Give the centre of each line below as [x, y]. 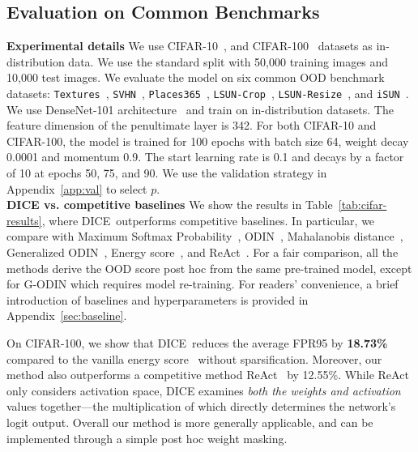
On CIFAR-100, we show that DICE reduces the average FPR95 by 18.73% [197, 342]
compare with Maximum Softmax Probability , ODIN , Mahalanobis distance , [205, 236]
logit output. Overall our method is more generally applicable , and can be [190, 422]
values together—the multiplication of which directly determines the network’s [201, 406]
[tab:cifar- [363, 205]
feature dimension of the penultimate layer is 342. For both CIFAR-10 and [192, 125]
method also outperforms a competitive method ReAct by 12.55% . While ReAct [208, 375]
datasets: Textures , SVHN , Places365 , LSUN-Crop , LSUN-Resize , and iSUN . [208, 93]
